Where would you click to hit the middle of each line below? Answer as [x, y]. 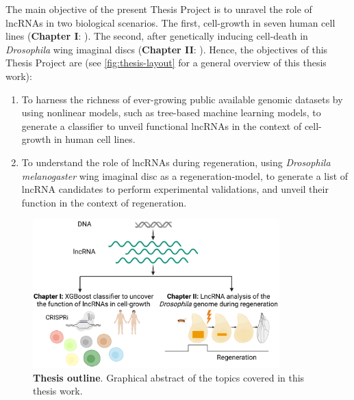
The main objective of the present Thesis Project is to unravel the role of [159, 9]
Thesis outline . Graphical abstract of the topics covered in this [169, 377]
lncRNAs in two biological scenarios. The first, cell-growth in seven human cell [170, 22]
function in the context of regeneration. [104, 202]
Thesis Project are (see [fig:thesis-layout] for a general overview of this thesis [166, 63]
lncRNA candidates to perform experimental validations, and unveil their [175, 189]
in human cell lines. [94, 139]
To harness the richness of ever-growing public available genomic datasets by [182, 99]
